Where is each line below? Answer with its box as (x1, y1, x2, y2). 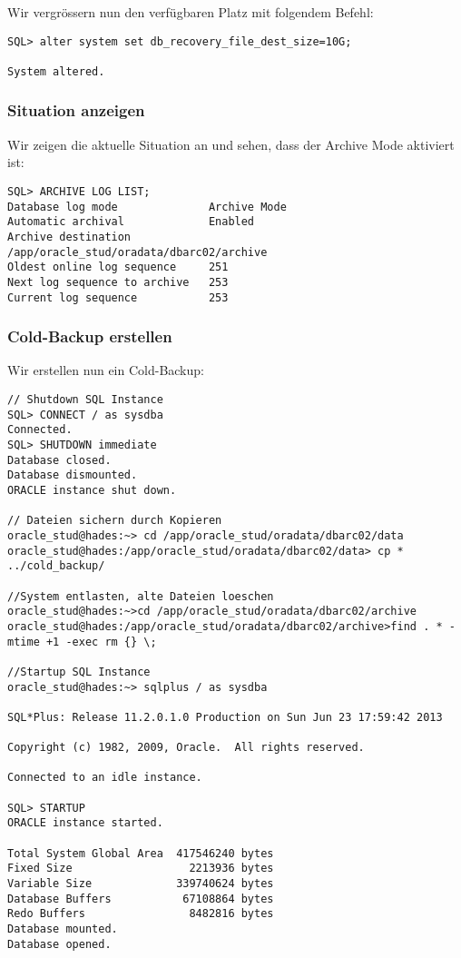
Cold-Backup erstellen (7, 325, 172, 348)
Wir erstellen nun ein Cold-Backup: (7, 360, 204, 380)
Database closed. (7, 453, 112, 467)
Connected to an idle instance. (7, 771, 202, 785)
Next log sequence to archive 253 (7, 275, 229, 289)
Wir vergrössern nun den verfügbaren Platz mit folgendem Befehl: (7, 3, 374, 21)
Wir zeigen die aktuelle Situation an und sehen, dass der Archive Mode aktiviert (7, 134, 455, 153)
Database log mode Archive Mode (7, 200, 287, 213)
